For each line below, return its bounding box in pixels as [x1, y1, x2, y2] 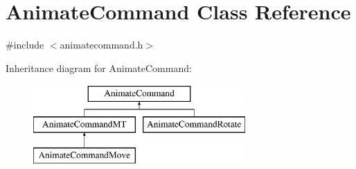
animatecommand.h [60, 37, 143, 52]
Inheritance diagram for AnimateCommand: [6, 60, 192, 75]
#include [6, 37, 44, 52]
